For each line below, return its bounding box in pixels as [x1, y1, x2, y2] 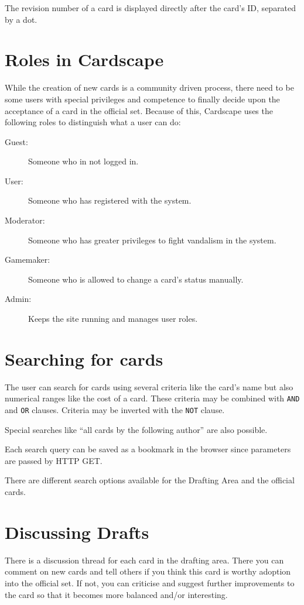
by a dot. [5, 13, 37, 25]
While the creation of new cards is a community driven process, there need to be [5, 81, 294, 94]
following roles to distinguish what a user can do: [5, 116, 181, 128]
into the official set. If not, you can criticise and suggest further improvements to [5, 576, 295, 589]
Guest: [5, 135, 28, 147]
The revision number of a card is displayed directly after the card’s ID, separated [5, 2, 296, 13]
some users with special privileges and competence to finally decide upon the [5, 92, 280, 105]
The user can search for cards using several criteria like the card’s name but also [5, 380, 293, 393]
